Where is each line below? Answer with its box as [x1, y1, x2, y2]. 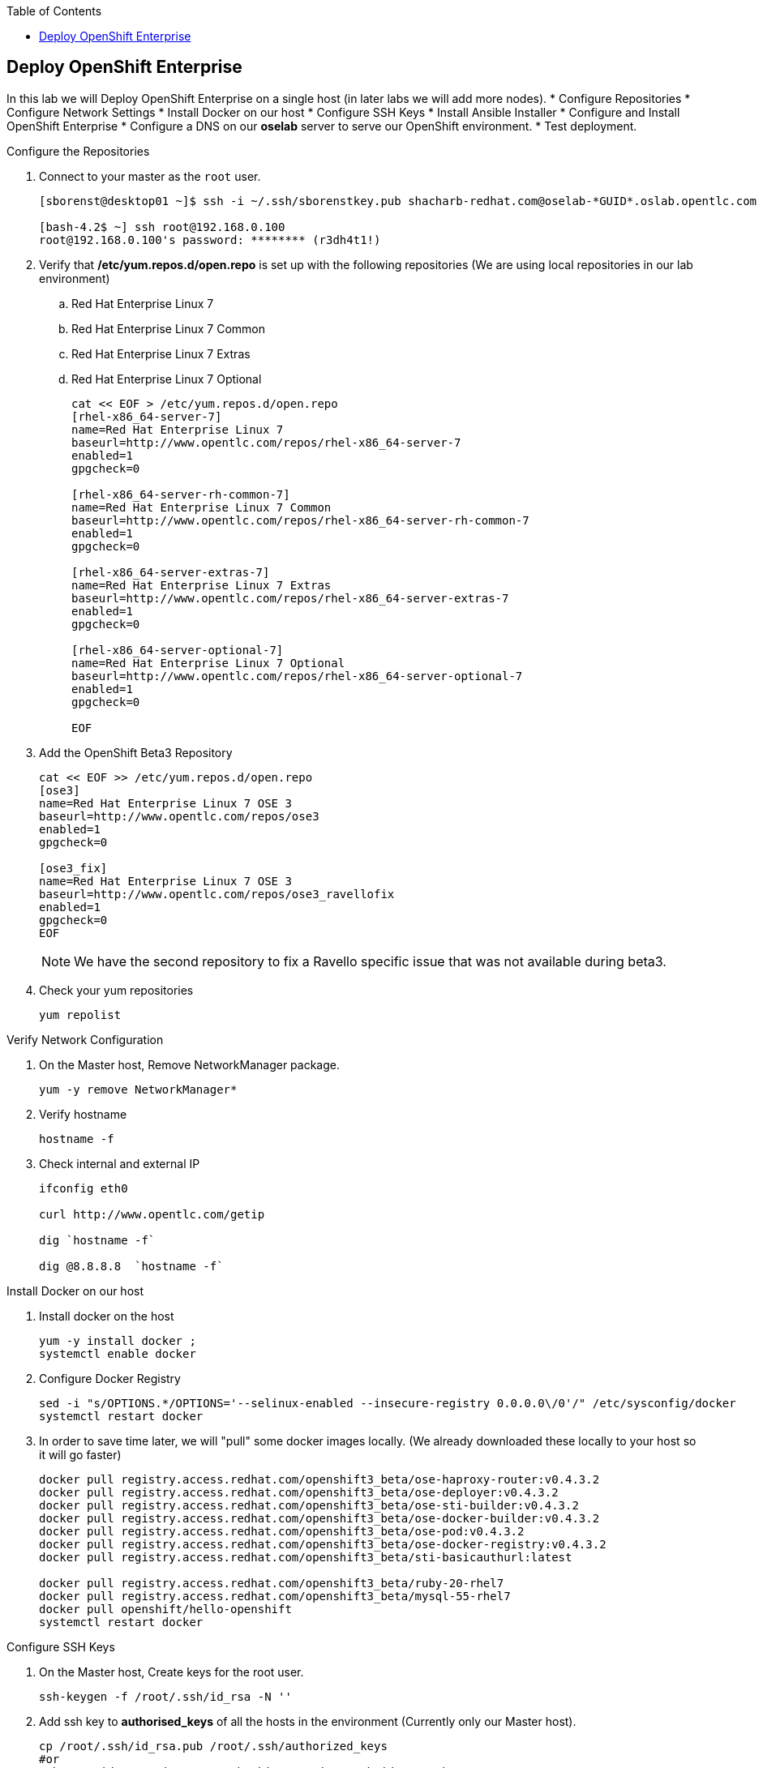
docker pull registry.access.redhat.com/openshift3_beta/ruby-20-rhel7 [39, 1576, 504, 1590]
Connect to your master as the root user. [39, 169, 261, 183]
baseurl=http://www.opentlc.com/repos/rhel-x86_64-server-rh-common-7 [71, 513, 529, 527]
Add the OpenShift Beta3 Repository [39, 745, 233, 760]
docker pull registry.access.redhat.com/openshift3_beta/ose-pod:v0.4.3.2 [39, 1524, 525, 1538]
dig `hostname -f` [39, 1233, 156, 1247]
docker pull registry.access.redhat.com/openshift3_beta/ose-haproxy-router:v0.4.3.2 [39, 1472, 600, 1486]
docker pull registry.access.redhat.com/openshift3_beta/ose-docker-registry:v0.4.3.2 [39, 1537, 607, 1551]
